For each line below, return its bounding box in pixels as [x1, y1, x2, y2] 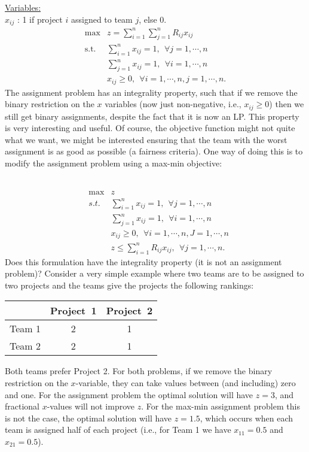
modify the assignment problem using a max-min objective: [5, 156, 222, 169]
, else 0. [139, 13, 167, 25]
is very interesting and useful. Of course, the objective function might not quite [5, 122, 295, 134]
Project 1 [50, 304, 97, 318]
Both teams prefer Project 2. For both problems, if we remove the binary [5, 365, 273, 377]
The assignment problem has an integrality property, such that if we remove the [5, 86, 298, 98]
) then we [269, 98, 304, 110]
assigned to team [71, 13, 133, 25]
